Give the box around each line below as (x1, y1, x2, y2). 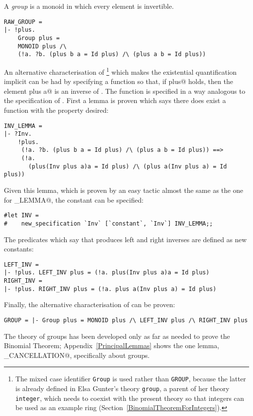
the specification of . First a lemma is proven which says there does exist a (4, 95, 226, 105)
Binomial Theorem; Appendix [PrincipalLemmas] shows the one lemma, (4, 340, 219, 351)
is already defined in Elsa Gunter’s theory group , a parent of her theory (15, 383, 230, 394)
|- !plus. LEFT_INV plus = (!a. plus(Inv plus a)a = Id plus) (4, 269, 210, 276)
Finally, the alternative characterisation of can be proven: (4, 299, 175, 310)
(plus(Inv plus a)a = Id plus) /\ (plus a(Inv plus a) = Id (28, 163, 227, 170)
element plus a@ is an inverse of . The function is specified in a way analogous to (4, 85, 245, 96)
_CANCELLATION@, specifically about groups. (4, 350, 150, 360)
